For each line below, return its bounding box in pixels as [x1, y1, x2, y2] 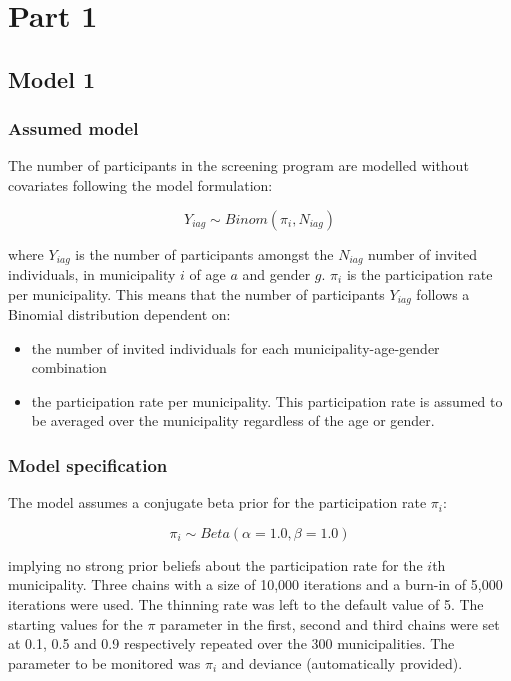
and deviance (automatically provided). [221, 652, 463, 673]
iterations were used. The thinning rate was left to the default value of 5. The [8, 594, 484, 615]
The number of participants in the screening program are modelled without [8, 155, 469, 176]
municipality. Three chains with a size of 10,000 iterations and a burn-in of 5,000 [8, 574, 503, 595]
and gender [242, 264, 311, 285]
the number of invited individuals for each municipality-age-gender [31, 337, 440, 358]
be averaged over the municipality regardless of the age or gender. [31, 410, 435, 431]
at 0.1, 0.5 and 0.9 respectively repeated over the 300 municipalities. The [8, 633, 455, 654]
